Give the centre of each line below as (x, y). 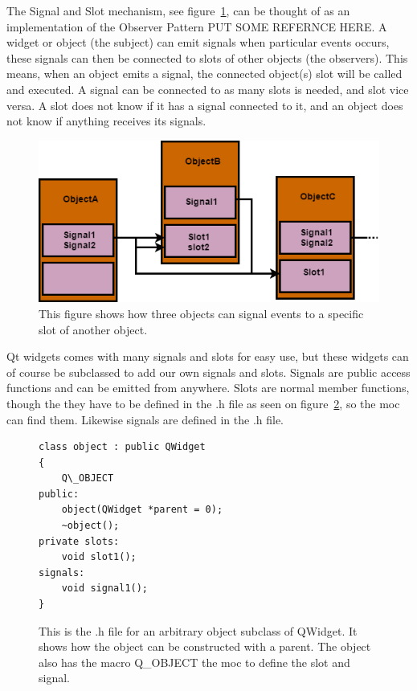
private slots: (79, 541)
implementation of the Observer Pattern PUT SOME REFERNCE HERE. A (197, 26)
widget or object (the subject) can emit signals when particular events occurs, (198, 42)
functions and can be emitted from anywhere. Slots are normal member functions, (208, 388)
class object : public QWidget (122, 447)
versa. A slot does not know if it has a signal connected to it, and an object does (205, 105)
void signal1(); (105, 589)
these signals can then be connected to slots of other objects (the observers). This (207, 57)
